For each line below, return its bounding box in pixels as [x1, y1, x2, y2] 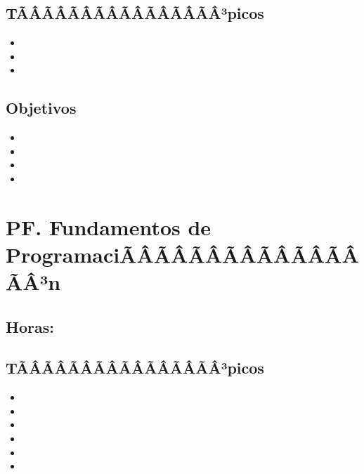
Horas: [6, 315, 54, 337]
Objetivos [6, 97, 77, 119]
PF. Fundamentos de [6, 212, 212, 241]
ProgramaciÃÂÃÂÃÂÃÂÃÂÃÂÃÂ [6, 239, 359, 268]
